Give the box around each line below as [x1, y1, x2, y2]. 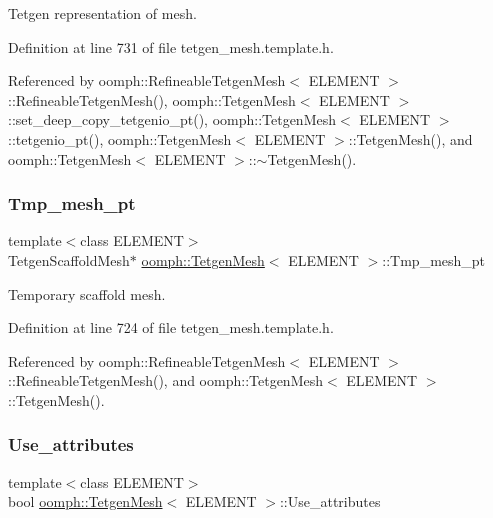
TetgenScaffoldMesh [8, 249, 130, 270]
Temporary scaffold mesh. [8, 283, 166, 304]
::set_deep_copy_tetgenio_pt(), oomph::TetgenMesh [8, 109, 337, 130]
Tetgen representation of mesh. [8, 3, 197, 23]
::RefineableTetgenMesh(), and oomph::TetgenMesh [8, 370, 323, 391]
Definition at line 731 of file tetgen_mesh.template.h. [8, 36, 334, 57]
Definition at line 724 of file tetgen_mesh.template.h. [8, 317, 334, 338]
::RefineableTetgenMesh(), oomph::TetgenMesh [8, 89, 296, 110]
